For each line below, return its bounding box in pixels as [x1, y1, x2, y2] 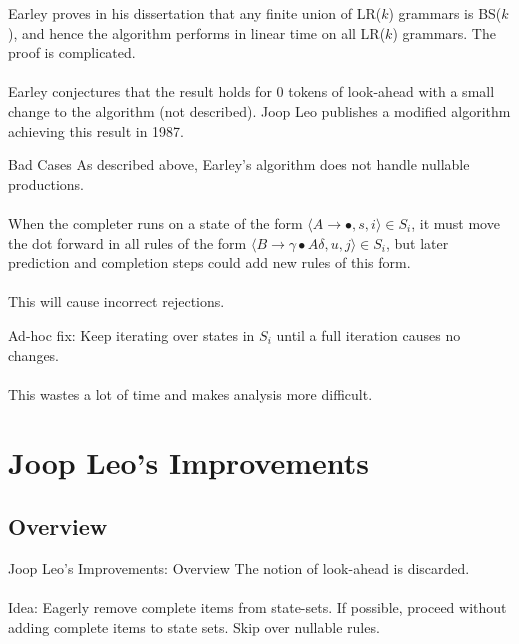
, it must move [411, 212, 500, 233]
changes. [8, 344, 60, 365]
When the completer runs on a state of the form [8, 212, 303, 233]
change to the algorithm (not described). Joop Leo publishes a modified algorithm [8, 100, 511, 121]
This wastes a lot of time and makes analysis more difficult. [8, 383, 373, 404]
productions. [8, 173, 84, 194]
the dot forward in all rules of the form [8, 232, 247, 253]
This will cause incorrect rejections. [8, 291, 225, 312]
